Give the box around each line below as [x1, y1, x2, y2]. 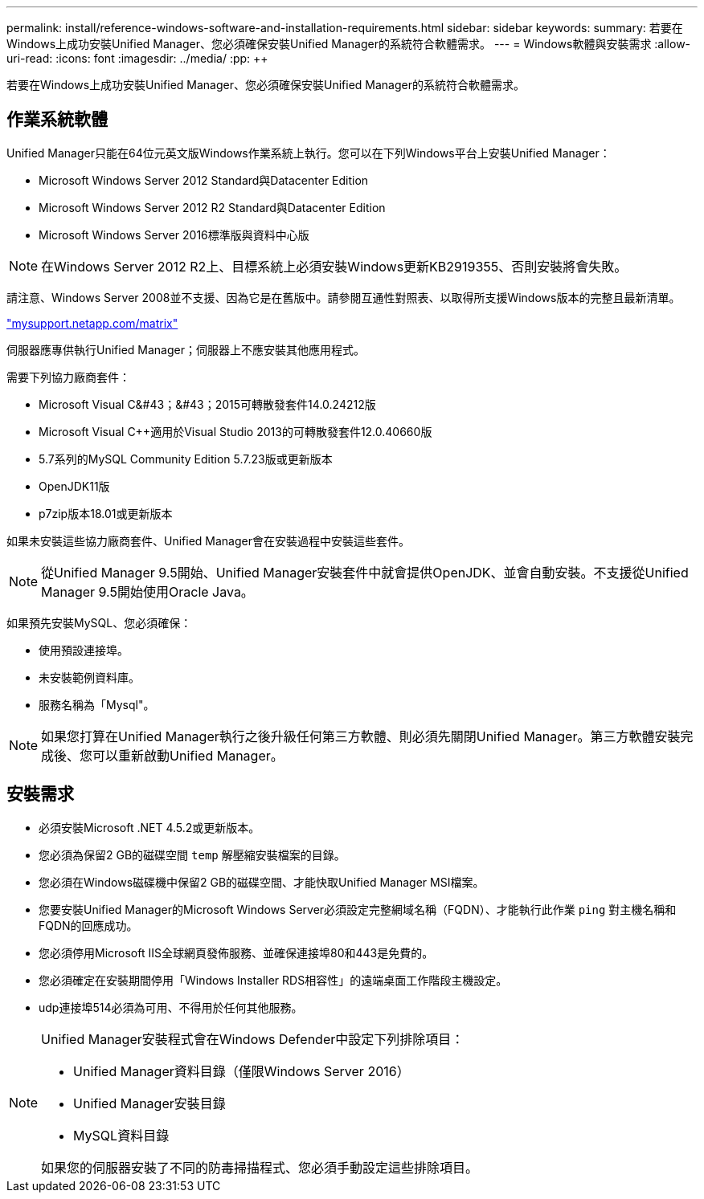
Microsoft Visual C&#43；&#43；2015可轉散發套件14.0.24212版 [39, 397, 376, 411]
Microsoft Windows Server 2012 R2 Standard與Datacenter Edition [39, 200, 386, 214]
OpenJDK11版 [39, 479, 110, 493]
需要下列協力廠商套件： [6, 369, 130, 384]
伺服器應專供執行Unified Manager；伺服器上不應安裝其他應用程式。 [6, 342, 365, 357]
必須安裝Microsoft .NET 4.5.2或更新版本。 [39, 820, 260, 834]
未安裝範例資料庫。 [39, 670, 140, 684]
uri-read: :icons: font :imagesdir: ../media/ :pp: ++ [6, 51, 268, 65]
